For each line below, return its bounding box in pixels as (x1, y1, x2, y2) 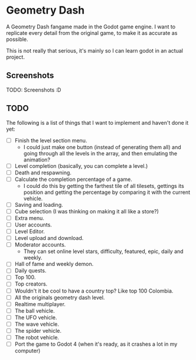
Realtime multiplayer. (14, 300, 66, 307)
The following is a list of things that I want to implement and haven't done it (6, 119, 189, 126)
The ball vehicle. (14, 307, 55, 314)
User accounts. (14, 221, 52, 228)
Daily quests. (14, 267, 47, 274)
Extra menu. (14, 214, 44, 222)
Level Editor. (14, 228, 45, 235)
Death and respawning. (14, 169, 72, 176)
